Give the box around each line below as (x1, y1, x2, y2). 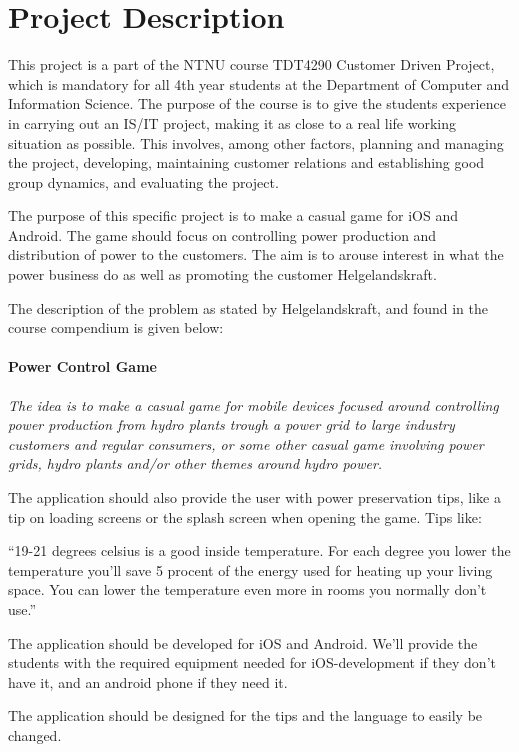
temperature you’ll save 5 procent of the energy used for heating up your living (8, 559, 493, 580)
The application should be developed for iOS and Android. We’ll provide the (8, 632, 478, 653)
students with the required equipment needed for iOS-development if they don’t (8, 652, 496, 673)
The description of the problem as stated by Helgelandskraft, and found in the (8, 297, 488, 318)
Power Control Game (8, 356, 157, 377)
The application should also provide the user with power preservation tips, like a (8, 487, 501, 508)
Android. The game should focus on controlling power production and (8, 224, 437, 245)
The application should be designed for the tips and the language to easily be (8, 705, 483, 726)
